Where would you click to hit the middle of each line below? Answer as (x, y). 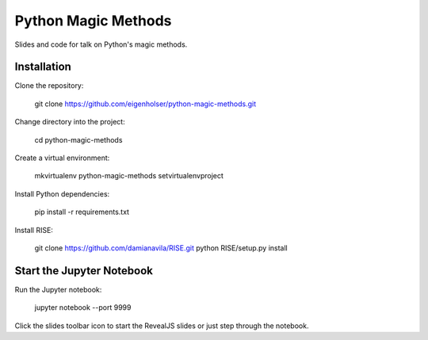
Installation (43, 67)
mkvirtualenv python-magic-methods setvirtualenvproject (129, 176)
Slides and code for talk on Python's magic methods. (101, 44)
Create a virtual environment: (62, 158)
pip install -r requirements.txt (82, 212)
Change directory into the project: (70, 122)
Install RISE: (34, 230)
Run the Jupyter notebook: (58, 289)
